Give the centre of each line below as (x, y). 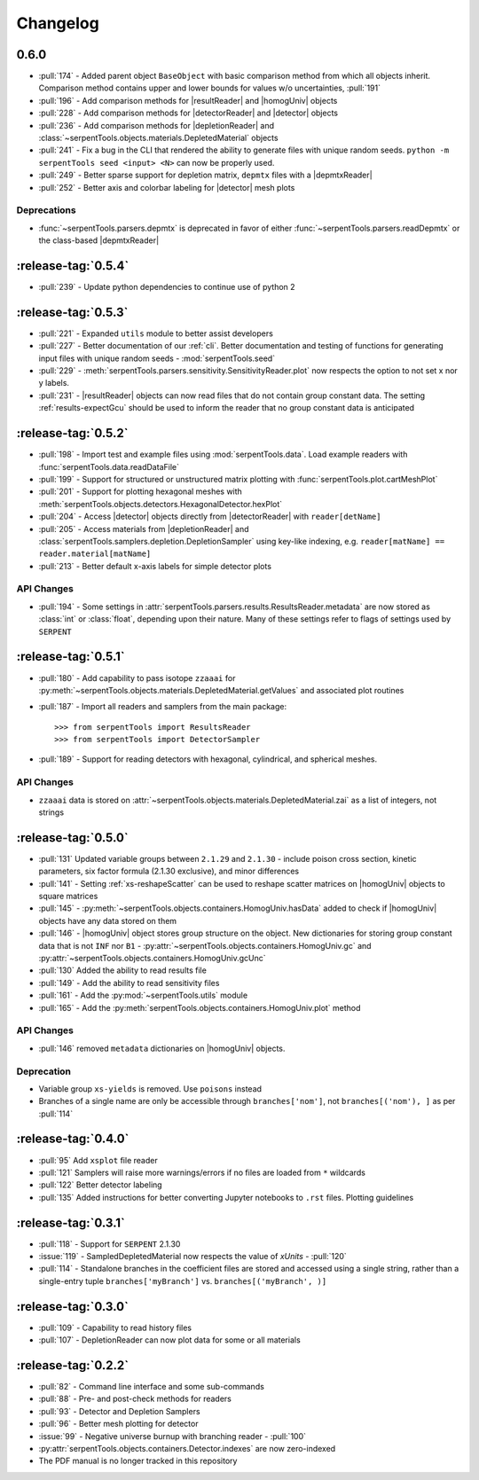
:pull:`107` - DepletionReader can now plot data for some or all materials (169, 1340)
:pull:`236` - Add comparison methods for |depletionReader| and (157, 125)
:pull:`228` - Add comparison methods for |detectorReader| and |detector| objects (188, 113)
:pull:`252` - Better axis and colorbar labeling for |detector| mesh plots (167, 187)
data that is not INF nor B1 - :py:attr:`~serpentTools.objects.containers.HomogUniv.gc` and (205, 945)
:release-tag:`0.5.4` (73, 266)
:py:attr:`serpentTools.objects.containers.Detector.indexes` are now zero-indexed (187, 1448)
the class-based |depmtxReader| (99, 240)
